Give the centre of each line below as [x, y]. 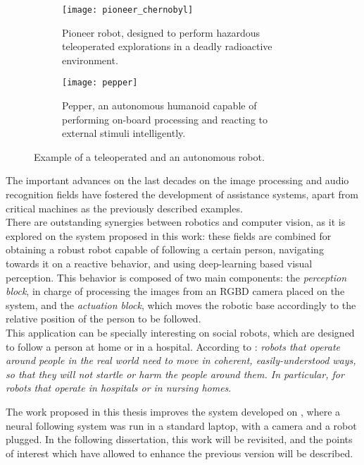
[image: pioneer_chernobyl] [128, 10]
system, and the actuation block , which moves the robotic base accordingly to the [181, 304]
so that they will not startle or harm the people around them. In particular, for [175, 374]
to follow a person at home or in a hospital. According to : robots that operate [173, 346]
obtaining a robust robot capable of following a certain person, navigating [165, 249]
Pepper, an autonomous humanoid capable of [159, 105]
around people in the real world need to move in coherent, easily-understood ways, [181, 360]
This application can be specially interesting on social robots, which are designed [180, 332]
